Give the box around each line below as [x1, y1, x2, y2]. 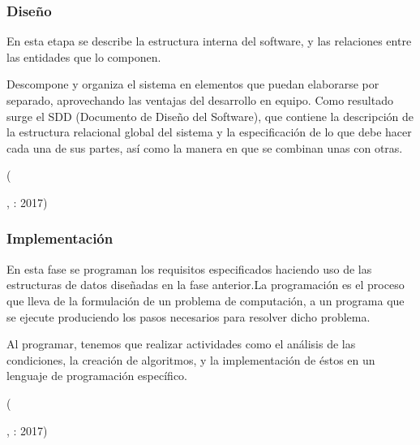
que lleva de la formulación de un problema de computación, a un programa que [6, 292, 405, 309]
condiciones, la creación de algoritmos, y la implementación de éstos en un [6, 351, 375, 368]
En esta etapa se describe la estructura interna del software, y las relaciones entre [6, 32, 412, 50]
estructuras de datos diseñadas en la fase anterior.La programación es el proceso [6, 276, 405, 293]
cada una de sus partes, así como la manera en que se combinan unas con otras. [6, 139, 403, 156]
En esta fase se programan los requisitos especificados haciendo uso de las [6, 260, 372, 277]
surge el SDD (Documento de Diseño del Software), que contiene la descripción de [6, 107, 414, 124]
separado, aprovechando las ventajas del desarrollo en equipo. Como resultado [6, 92, 393, 108]
